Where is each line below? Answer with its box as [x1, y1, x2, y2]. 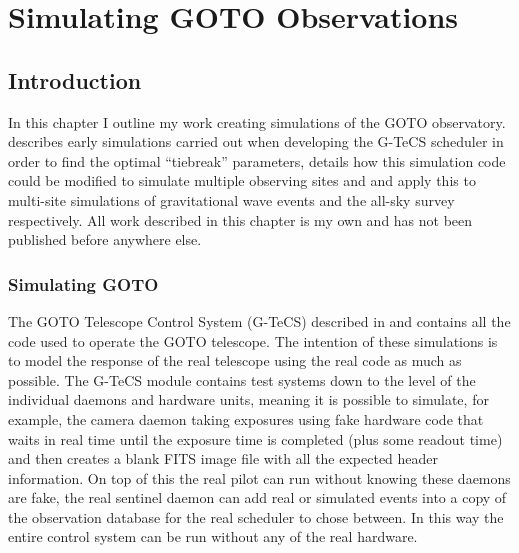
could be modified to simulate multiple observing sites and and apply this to [8, 170, 476, 191]
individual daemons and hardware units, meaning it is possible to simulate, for [8, 389, 489, 410]
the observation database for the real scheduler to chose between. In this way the [8, 506, 504, 527]
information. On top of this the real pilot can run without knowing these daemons [8, 467, 511, 488]
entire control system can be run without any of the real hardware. [8, 526, 418, 547]
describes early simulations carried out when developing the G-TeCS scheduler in [8, 131, 504, 152]
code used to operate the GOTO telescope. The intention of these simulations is [8, 330, 498, 351]
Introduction [8, 64, 142, 95]
